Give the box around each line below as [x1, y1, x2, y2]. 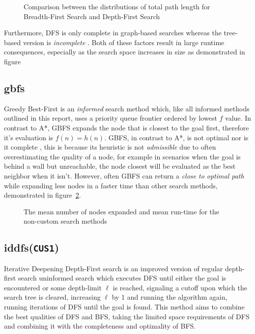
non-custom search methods [24, 216, 107, 226]
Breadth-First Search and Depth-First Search [24, 11, 160, 21]
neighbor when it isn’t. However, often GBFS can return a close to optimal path [4, 170, 244, 180]
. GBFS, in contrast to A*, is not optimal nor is [104, 132, 249, 142]
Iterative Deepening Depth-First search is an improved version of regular [4, 263, 223, 273]
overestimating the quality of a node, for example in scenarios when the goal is [4, 151, 241, 161]
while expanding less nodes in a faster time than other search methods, [4, 180, 218, 190]
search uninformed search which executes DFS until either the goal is [18, 273, 227, 283]
